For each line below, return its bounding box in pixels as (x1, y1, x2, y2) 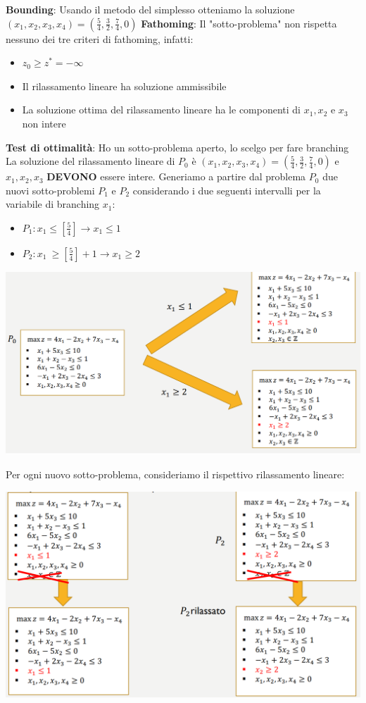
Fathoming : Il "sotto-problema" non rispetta (141, 15, 337, 30)
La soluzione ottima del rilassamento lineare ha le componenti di (22, 102, 301, 117)
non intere (22, 116, 66, 130)
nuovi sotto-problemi (6, 182, 95, 197)
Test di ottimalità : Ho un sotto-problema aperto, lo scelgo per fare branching (6, 139, 349, 154)
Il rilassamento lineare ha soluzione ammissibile (22, 78, 227, 93)
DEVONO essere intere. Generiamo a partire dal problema (46, 169, 306, 184)
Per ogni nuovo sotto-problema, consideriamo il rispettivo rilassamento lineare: (6, 466, 345, 481)
